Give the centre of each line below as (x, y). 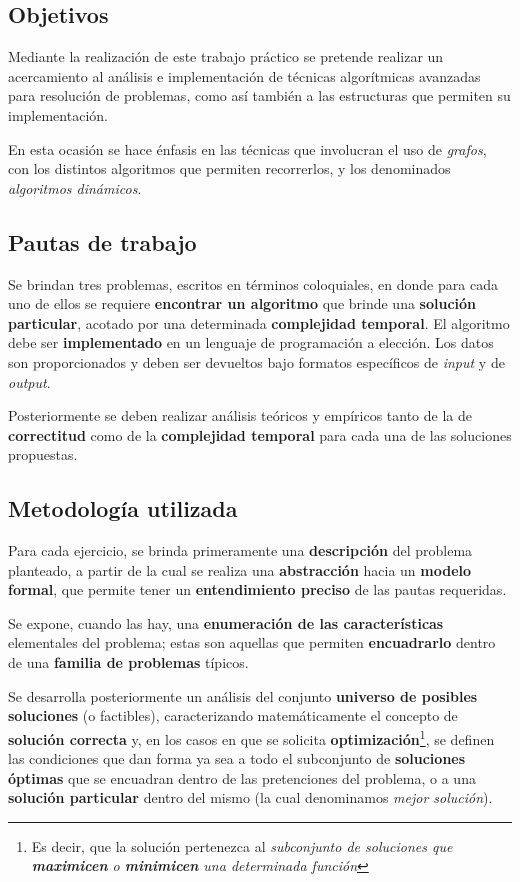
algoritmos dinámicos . (75, 187)
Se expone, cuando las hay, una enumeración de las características (226, 622)
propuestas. (43, 454)
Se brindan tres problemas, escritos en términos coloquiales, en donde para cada (253, 283)
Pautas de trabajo (102, 241)
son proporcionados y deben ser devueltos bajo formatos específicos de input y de (256, 361)
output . (29, 381)
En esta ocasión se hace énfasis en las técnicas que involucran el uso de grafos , (247, 148)
